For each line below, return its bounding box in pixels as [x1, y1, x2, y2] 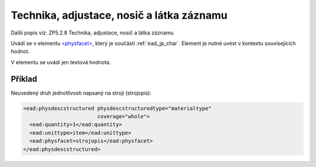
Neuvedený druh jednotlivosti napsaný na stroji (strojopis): [11, 89, 152, 96]
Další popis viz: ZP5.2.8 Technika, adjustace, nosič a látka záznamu [11, 29, 174, 36]
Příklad [11, 74, 37, 84]
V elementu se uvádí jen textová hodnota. [11, 58, 111, 65]
